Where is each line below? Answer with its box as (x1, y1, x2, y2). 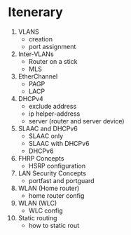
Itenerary (8, 4, 64, 20)
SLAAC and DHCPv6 (18, 124, 78, 133)
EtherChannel (18, 72, 58, 81)
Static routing (18, 213, 57, 222)
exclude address (28, 102, 77, 110)
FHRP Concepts (18, 154, 64, 162)
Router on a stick (28, 57, 78, 65)
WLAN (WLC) (18, 199, 57, 207)
